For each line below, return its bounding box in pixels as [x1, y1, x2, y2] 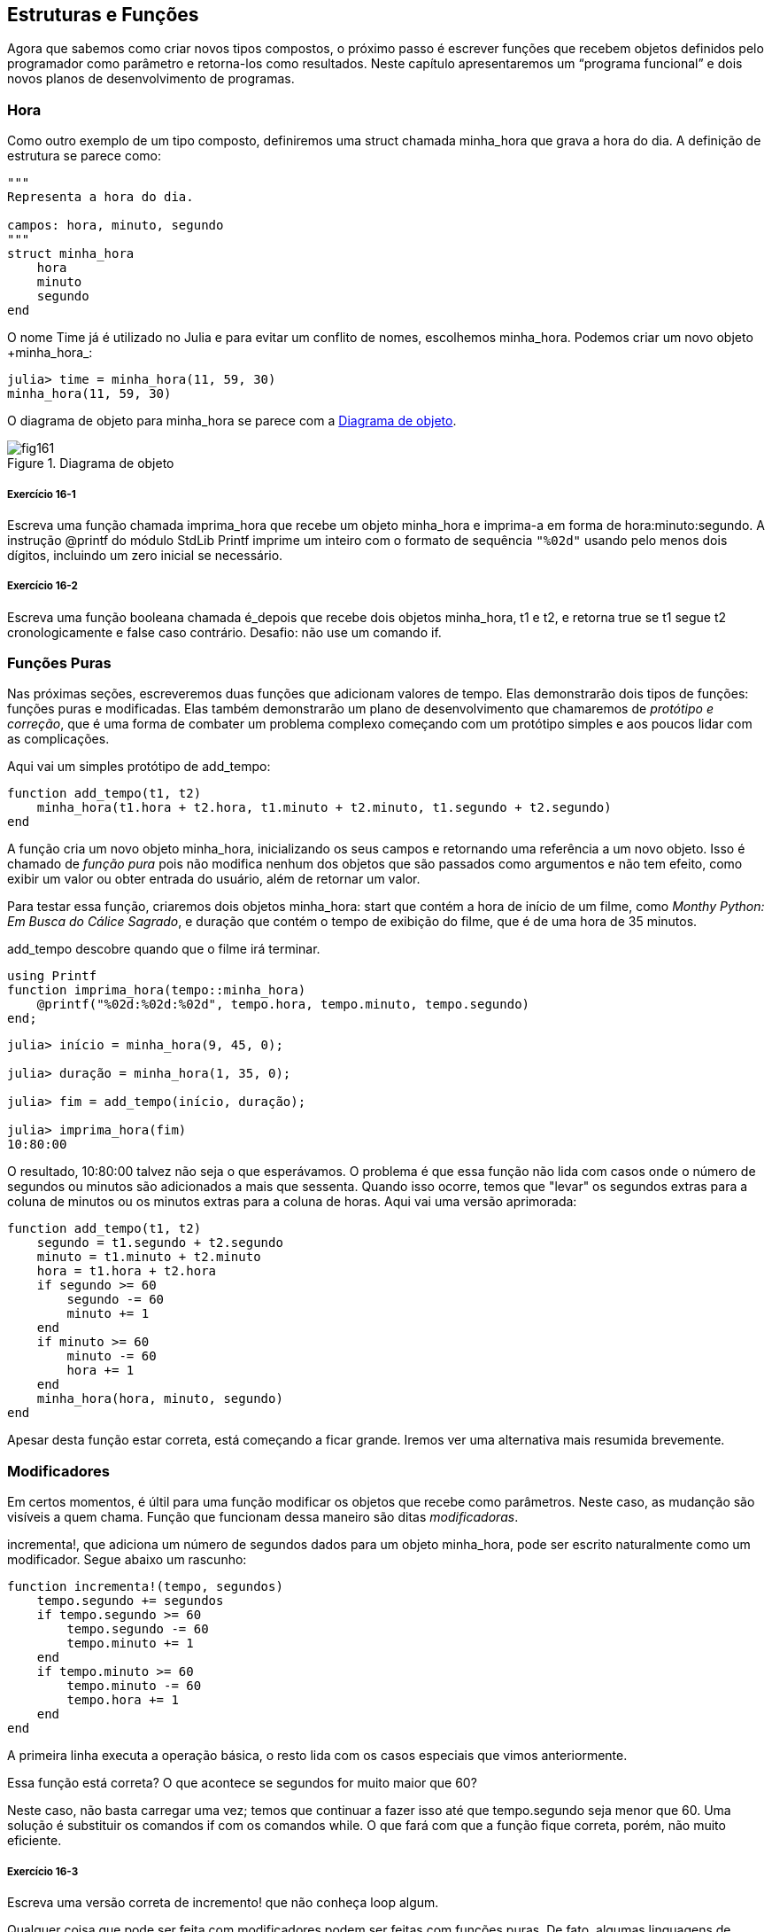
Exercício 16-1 [7, 487, 76, 501]
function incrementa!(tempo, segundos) [7, 1579, 283, 1594]
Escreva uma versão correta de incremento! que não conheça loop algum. [7, 1895, 439, 1911]
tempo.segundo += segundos [36, 1593, 224, 1609]
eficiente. [7, 1833, 62, 1849]
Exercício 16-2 [7, 580, 78, 593]
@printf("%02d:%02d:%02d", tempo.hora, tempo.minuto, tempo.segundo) [36, 997, 530, 1012]
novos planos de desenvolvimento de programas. [7, 71, 295, 87]
